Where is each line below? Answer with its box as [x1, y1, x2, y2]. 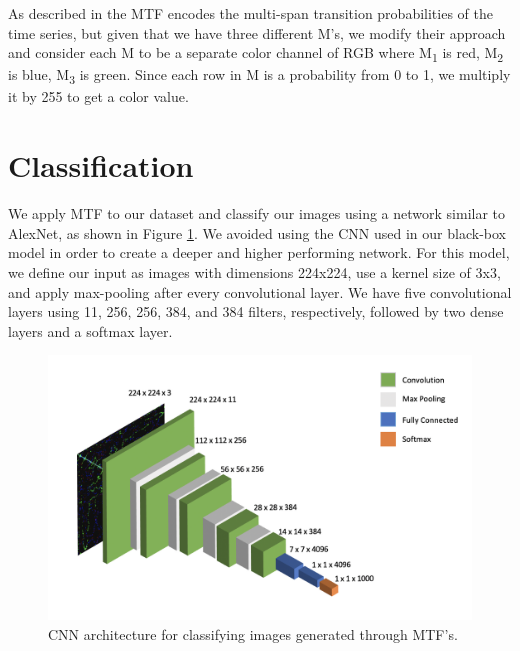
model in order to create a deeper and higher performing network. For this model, [8, 242, 510, 263]
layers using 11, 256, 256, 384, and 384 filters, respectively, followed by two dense [8, 301, 504, 322]
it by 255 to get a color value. [8, 86, 189, 107]
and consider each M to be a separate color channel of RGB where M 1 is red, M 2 [8, 42, 504, 65]
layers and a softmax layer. [8, 320, 173, 341]
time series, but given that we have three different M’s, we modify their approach [8, 22, 506, 43]
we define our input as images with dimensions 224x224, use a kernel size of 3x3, [8, 261, 501, 282]
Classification [8, 145, 194, 186]
